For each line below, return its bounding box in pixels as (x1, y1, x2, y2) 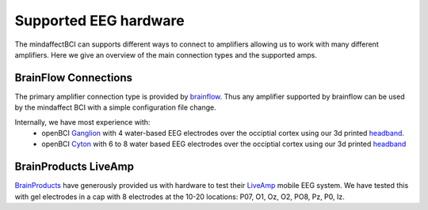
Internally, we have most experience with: (14, 117, 151, 126)
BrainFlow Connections (14, 71, 133, 84)
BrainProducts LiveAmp (14, 160, 135, 174)
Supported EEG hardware (14, 12, 185, 29)
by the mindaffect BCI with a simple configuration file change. (14, 103, 217, 112)
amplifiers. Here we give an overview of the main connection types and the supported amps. (14, 50, 317, 59)
